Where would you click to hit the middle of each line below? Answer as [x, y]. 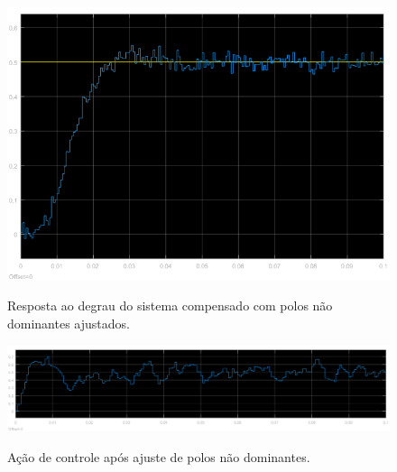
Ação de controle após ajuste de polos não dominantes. [159, 456]
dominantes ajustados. [69, 323]
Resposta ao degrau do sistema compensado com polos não [170, 305]
